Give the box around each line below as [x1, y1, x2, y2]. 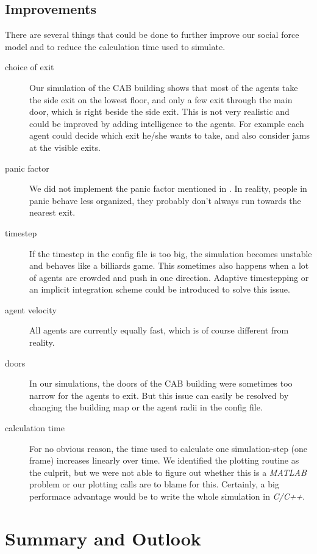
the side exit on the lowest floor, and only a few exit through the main [29, 93, 293, 106]
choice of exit [5, 60, 54, 73]
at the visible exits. [29, 140, 101, 153]
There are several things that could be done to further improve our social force [5, 28, 299, 41]
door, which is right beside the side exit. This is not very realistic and [29, 105, 290, 118]
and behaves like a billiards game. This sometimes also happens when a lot [29, 259, 309, 272]
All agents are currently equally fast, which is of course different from [29, 324, 289, 337]
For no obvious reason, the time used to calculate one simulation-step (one [29, 442, 308, 454]
